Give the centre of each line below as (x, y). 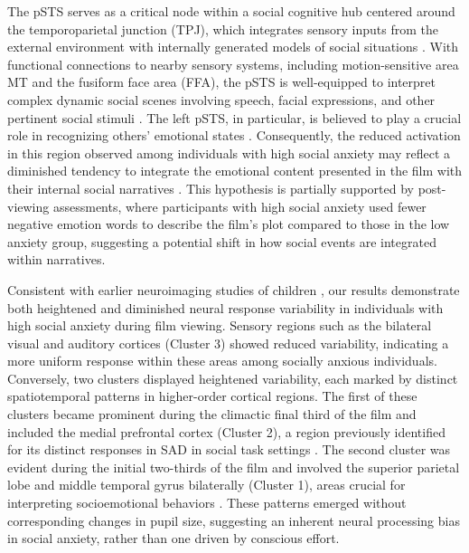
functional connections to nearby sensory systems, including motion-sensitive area (233, 64)
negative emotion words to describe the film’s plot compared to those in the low (229, 224)
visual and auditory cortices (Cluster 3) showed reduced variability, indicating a (228, 343)
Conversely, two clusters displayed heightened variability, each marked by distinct (233, 378)
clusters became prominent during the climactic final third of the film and (212, 414)
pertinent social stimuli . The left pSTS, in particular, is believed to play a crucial (234, 117)
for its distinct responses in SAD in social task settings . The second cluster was (229, 449)
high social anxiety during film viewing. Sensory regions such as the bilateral (220, 325)
